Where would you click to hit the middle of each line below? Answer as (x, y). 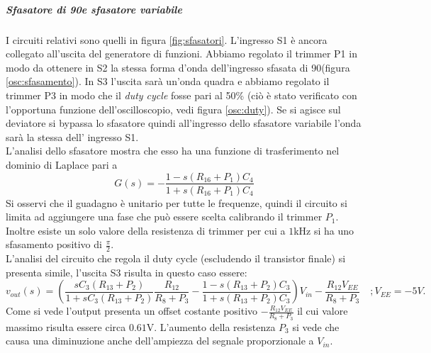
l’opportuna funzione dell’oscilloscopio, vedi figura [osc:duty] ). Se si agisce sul (173, 109)
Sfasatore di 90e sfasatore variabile (94, 9)
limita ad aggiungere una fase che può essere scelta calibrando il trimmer (164, 217)
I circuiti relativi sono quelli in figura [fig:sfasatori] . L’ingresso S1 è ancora (167, 39)
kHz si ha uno (324, 230)
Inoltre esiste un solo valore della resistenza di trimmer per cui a (146, 230)
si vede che (316, 326)
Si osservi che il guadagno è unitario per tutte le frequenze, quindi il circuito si (177, 202)
